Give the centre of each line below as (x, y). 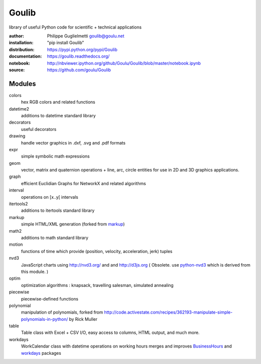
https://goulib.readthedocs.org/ (78, 56)
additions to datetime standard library (58, 115)
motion (16, 244)
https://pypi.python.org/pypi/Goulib (82, 49)
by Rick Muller (83, 319)
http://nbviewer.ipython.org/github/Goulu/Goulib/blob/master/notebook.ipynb (124, 63)
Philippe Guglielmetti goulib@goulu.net (86, 36)
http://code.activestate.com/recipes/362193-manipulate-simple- (168, 312)
